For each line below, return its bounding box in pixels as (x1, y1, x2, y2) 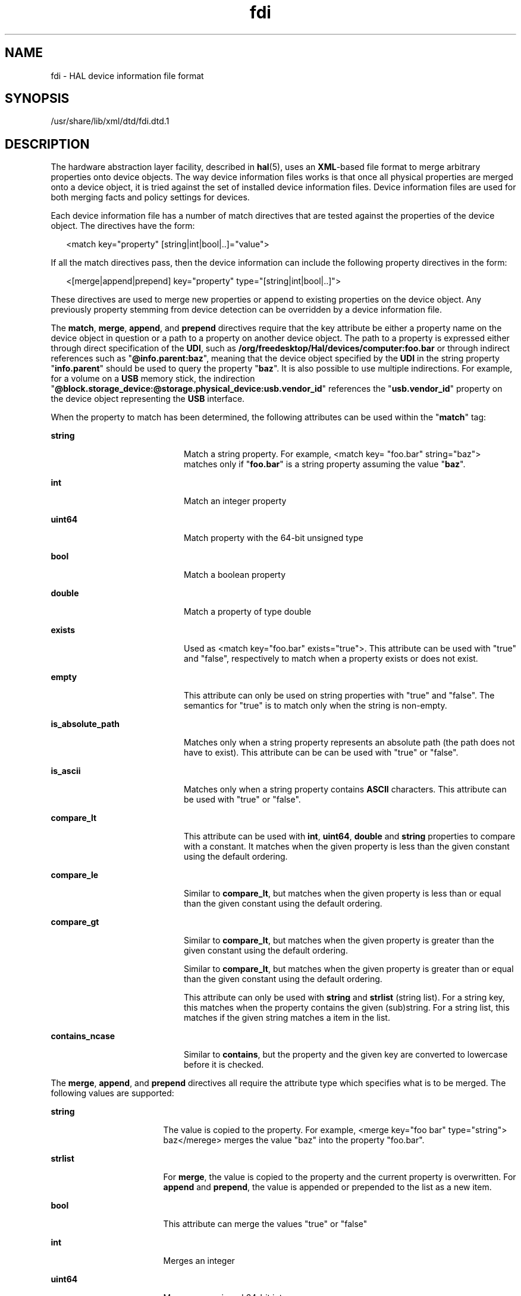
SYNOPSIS (5, 91, 70, 106)
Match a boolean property (184, 570, 286, 580)
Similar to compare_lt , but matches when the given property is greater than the (184, 935, 494, 946)
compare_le (51, 870, 99, 880)
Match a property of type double (184, 606, 312, 617)
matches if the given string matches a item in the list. (184, 1012, 390, 1023)
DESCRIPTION (5, 136, 90, 152)
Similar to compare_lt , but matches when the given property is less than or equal (184, 888, 501, 899)
